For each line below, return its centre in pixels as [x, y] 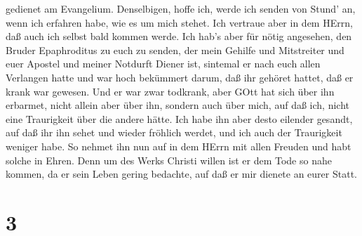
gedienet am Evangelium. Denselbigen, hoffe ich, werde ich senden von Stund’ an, [181, 8]
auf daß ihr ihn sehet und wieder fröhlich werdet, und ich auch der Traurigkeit [174, 132]
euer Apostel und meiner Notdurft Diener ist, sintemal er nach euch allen [163, 64]
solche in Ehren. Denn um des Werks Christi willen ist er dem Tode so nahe [169, 160]
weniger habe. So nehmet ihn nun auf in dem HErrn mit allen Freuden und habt [179, 146]
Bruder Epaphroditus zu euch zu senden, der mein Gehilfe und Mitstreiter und [175, 50]
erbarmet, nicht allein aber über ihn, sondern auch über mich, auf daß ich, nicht [177, 105]
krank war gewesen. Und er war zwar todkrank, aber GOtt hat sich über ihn [170, 91]
